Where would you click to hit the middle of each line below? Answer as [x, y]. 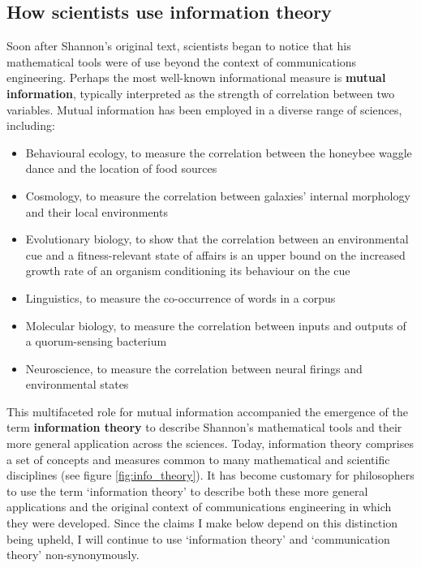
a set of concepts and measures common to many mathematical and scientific [198, 459]
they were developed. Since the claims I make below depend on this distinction [202, 523]
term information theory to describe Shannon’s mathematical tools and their [204, 427]
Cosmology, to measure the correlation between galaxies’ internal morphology [218, 195]
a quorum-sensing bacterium [96, 341]
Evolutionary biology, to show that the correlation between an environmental [217, 239]
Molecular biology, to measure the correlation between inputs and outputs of [216, 325]
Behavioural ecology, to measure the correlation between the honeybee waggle [219, 152]
